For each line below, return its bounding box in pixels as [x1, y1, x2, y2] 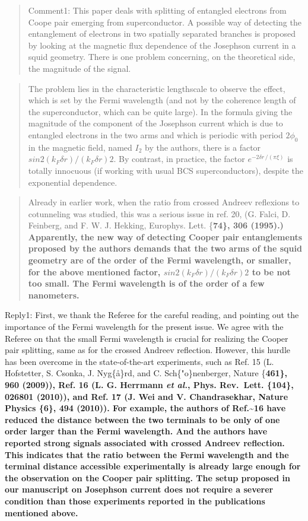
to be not [252, 265, 291, 278]
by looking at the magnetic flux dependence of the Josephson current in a [28, 39, 296, 51]
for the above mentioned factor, [28, 265, 161, 278]
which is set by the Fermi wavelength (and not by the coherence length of [28, 94, 296, 106]
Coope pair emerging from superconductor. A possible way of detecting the [28, 15, 301, 28]
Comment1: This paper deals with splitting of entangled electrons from [28, 4, 287, 16]
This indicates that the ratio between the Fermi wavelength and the [5, 448, 289, 460]
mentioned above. [5, 506, 78, 519]
